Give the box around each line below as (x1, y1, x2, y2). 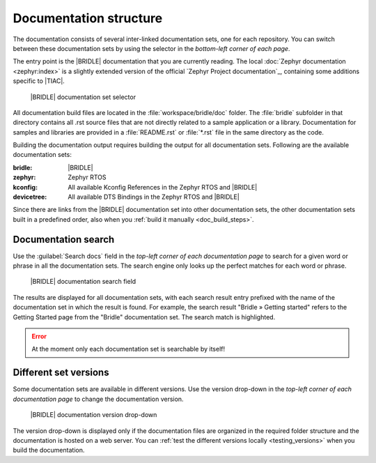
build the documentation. (13, 446, 85, 455)
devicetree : (13, 192, 47, 202)
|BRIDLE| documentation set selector (30, 93, 136, 101)
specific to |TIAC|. (13, 77, 65, 85)
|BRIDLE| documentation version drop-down (30, 411, 157, 419)
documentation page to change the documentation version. (13, 395, 184, 403)
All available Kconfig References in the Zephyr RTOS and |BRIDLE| (68, 183, 258, 191)
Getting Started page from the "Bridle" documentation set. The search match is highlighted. (13, 312, 276, 321)
